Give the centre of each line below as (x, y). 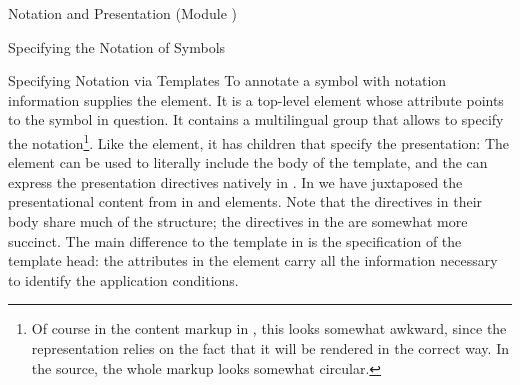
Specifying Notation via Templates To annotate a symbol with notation (227, 80)
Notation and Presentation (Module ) (123, 13)
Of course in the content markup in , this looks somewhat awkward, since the (269, 328)
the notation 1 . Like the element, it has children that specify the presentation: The (259, 141)
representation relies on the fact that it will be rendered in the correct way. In (270, 347)
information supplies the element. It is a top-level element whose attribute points (256, 99)
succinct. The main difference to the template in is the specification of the (235, 240)
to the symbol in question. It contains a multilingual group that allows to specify (256, 119)
